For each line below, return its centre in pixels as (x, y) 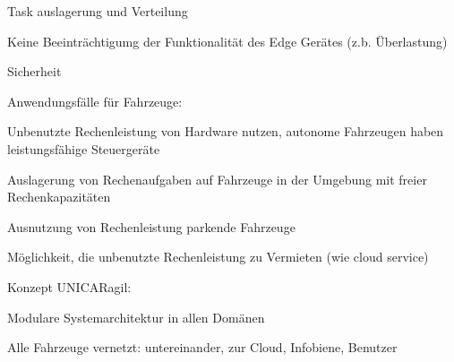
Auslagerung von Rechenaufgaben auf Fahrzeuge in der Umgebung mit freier (217, 179)
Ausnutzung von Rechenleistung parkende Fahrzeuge (151, 226)
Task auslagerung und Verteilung (98, 11)
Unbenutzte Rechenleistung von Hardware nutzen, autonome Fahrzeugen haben (226, 131)
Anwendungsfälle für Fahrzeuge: (95, 101)
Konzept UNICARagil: (69, 286)
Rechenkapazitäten (59, 197)
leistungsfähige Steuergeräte (84, 148)
